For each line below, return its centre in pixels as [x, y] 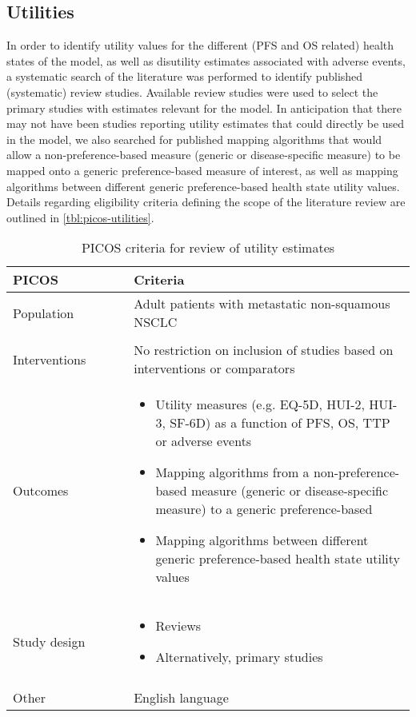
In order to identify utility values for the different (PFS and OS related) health [200, 45]
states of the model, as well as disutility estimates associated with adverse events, [206, 60]
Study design [49, 641]
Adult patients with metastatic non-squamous [262, 304]
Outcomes [41, 491]
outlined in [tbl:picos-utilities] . [80, 217]
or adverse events [204, 441]
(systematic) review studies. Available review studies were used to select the [192, 92]
